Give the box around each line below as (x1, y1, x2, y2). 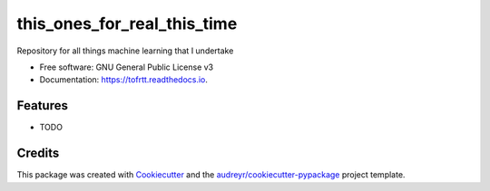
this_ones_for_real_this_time (16, 14, 238, 33)
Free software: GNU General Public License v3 (39, 62, 214, 72)
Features (16, 98, 68, 113)
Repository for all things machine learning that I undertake (16, 45, 234, 56)
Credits (16, 146, 60, 161)
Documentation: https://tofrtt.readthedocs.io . (39, 74, 209, 85)
